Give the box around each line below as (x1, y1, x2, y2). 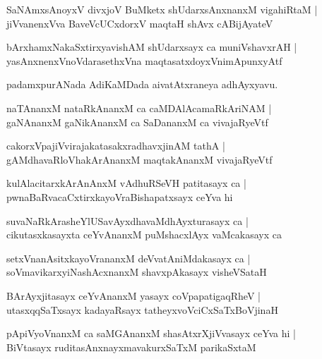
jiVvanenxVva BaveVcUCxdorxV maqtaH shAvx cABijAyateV (6, 16, 273, 30)
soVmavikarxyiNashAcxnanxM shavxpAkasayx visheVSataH (6, 264, 267, 279)
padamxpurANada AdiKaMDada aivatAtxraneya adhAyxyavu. (6, 77, 278, 92)
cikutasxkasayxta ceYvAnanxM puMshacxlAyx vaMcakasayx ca (6, 227, 282, 242)
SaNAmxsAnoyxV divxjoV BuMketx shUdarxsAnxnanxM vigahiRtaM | (6, 2, 318, 16)
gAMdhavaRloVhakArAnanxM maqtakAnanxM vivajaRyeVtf (6, 152, 273, 166)
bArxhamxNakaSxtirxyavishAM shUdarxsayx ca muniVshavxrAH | (6, 39, 297, 54)
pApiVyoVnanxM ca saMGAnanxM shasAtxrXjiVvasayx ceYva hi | (6, 326, 296, 341)
